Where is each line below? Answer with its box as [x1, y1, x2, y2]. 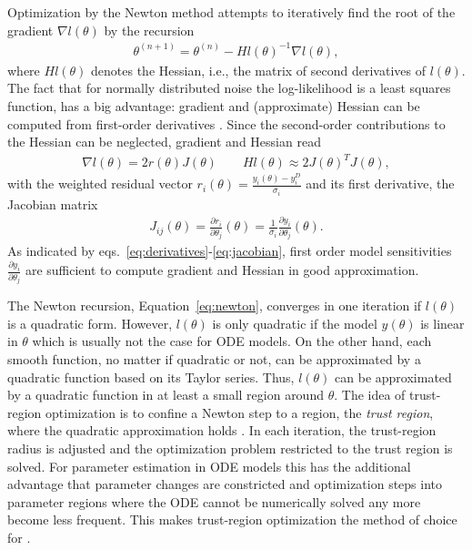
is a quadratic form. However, [7, 313, 173, 332]
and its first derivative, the [306, 174, 455, 193]
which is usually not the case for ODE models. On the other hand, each [32, 331, 432, 351]
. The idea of [334, 385, 406, 404]
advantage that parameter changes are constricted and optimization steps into [7, 474, 443, 494]
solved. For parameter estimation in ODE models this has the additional [7, 456, 411, 475]
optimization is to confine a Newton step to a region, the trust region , [45, 402, 434, 422]
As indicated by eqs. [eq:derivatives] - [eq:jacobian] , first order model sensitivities [7, 241, 452, 260]
